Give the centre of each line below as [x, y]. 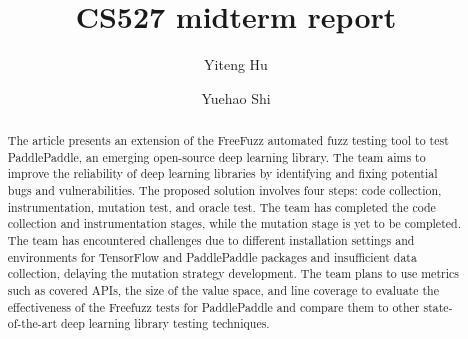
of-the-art [32, 323]
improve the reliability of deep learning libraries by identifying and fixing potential [222, 173]
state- [438, 306]
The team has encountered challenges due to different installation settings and [211, 240]
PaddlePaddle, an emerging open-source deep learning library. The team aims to [216, 156]
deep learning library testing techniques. [165, 323]
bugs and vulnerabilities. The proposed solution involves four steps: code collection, [224, 190]
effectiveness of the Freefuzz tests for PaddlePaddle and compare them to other [213, 306]
